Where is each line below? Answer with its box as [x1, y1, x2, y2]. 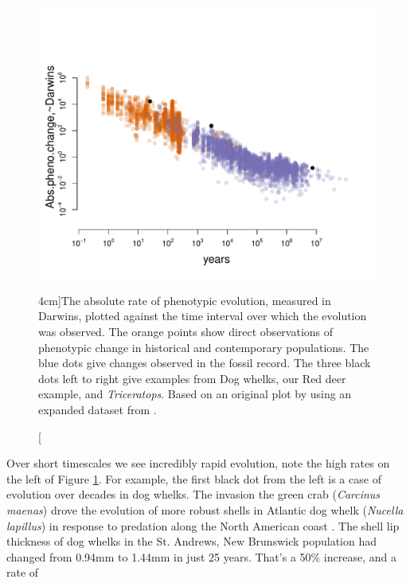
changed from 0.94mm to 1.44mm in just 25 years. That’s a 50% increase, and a [6, 548, 396, 565]
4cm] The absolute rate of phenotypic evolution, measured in [38, 291, 331, 308]
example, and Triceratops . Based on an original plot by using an [38, 385, 352, 402]
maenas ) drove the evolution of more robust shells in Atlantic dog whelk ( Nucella [6, 501, 404, 518]
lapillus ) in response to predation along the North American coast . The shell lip [6, 517, 400, 534]
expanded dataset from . [38, 401, 157, 417]
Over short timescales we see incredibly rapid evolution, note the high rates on [6, 455, 390, 471]
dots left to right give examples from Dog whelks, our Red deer [38, 370, 346, 386]
